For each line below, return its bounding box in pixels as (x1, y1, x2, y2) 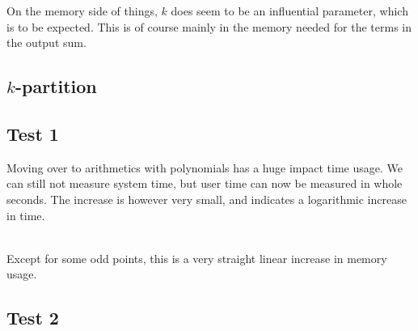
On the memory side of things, (6, 2, 158, 19)
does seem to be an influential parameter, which (171, 2, 408, 19)
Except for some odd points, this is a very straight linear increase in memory (6, 249, 387, 266)
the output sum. (6, 34, 87, 51)
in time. (6, 206, 45, 223)
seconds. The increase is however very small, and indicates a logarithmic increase (6, 190, 407, 207)
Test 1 (6, 121, 59, 146)
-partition (15, 74, 97, 99)
